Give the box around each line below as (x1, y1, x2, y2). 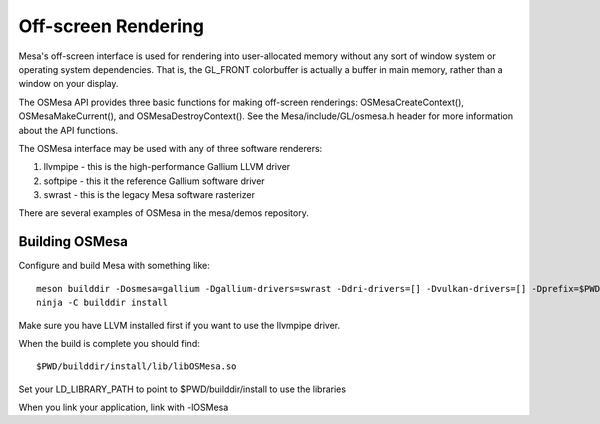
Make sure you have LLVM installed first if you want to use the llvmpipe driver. (18, 319, 341, 331)
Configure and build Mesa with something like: (18, 260, 210, 272)
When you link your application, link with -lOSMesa (18, 401, 229, 414)
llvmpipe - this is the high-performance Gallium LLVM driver (43, 161, 291, 173)
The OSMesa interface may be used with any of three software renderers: (18, 142, 323, 154)
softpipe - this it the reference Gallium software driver (43, 175, 265, 187)
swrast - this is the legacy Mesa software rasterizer (43, 189, 255, 201)
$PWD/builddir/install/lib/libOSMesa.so (36, 361, 237, 372)
